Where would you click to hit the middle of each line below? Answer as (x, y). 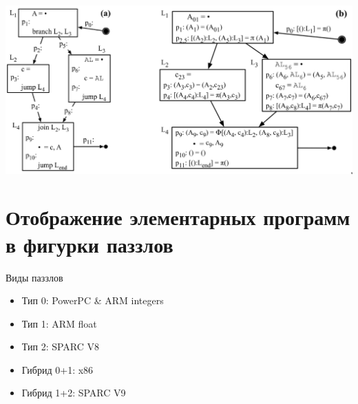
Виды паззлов (34, 277)
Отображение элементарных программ (178, 217)
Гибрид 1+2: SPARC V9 (74, 393)
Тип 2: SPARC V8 (61, 347)
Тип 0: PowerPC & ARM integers (93, 300)
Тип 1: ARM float (59, 323)
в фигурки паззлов (89, 244)
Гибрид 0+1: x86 (57, 369)
